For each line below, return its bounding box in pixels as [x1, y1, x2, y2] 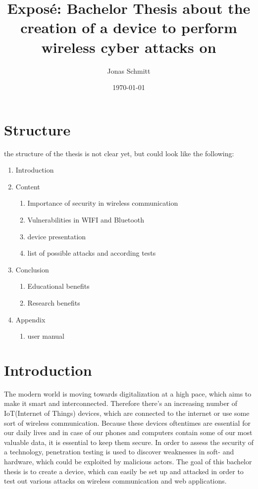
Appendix [15, 314, 46, 324]
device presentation [27, 231, 86, 241]
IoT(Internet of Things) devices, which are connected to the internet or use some [4, 408, 250, 418]
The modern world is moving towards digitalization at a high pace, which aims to [4, 388, 252, 399]
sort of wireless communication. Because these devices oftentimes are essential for [4, 417, 251, 428]
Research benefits [27, 297, 80, 308]
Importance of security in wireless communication [27, 198, 178, 208]
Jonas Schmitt [107, 65, 151, 76]
